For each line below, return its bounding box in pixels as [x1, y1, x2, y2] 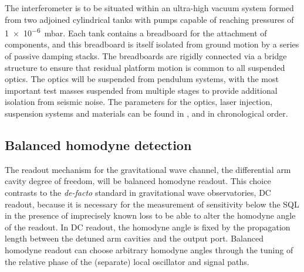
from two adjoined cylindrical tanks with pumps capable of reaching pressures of [5, 13, 294, 25]
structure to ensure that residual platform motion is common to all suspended [5, 61, 285, 73]
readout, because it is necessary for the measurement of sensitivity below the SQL [5, 198, 299, 210]
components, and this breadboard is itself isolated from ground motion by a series [5, 38, 299, 50]
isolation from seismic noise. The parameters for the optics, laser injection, [5, 96, 273, 108]
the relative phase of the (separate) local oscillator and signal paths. [5, 255, 249, 267]
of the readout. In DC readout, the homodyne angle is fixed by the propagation [5, 220, 291, 233]
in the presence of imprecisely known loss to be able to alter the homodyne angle [5, 209, 296, 222]
